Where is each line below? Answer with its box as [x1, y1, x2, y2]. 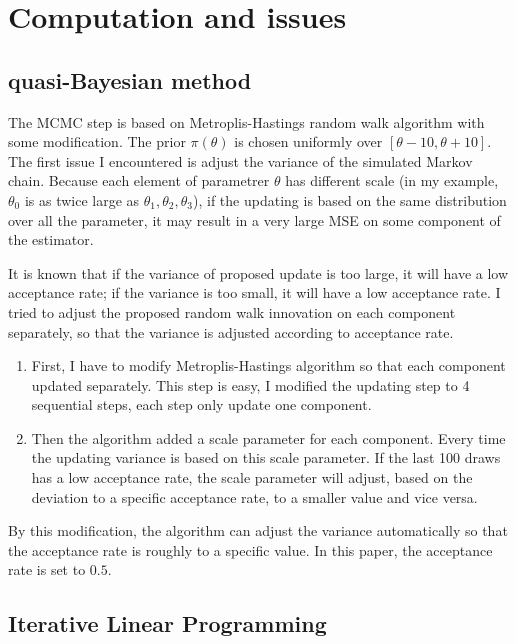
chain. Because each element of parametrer [8, 170, 270, 191]
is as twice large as [24, 189, 140, 210]
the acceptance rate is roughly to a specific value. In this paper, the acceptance [8, 539, 493, 560]
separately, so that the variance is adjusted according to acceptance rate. [8, 321, 454, 342]
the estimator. [8, 229, 94, 250]
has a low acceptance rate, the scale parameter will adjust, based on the [31, 467, 473, 488]
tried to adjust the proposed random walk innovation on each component [8, 301, 456, 322]
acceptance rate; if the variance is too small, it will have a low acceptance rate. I [8, 282, 501, 303]
